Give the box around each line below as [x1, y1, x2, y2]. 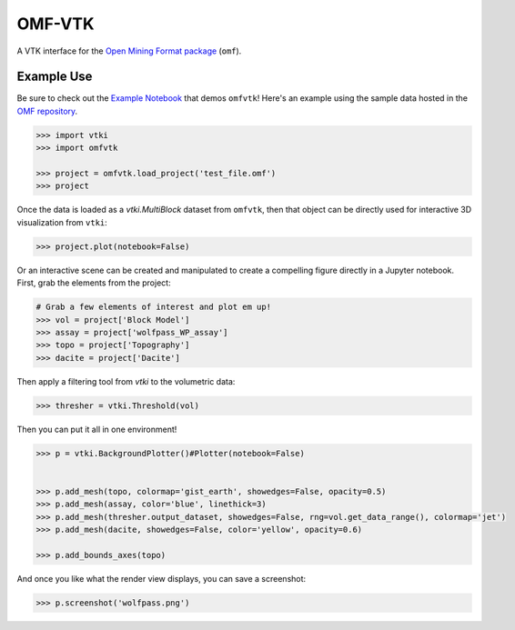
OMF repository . [16, 105, 78, 116]
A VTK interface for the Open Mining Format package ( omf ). [16, 45, 242, 56]
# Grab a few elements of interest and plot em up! [35, 302, 272, 313]
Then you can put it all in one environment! [16, 424, 177, 435]
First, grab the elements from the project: [16, 277, 172, 288]
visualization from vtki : [16, 216, 108, 227]
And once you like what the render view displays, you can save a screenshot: [16, 573, 307, 584]
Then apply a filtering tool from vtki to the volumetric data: [16, 375, 236, 386]
